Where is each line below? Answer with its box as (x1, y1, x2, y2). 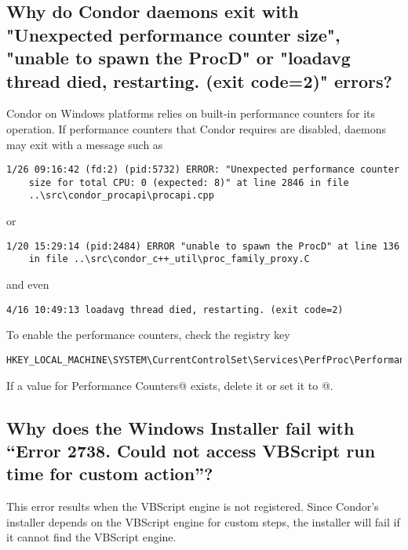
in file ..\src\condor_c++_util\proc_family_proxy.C (28, 253, 310, 265)
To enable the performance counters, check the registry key (6, 326, 290, 343)
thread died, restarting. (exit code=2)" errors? (6, 68, 392, 93)
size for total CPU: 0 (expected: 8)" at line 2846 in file (28, 177, 349, 188)
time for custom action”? (6, 461, 213, 486)
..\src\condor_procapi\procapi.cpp (28, 190, 214, 202)
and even (6, 276, 49, 293)
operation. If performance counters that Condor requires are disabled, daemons (6, 120, 387, 137)
